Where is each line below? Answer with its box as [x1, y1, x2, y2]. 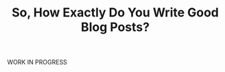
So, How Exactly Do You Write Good [11, 5, 220, 21]
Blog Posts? [81, 19, 150, 35]
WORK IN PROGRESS [7, 58, 67, 67]
